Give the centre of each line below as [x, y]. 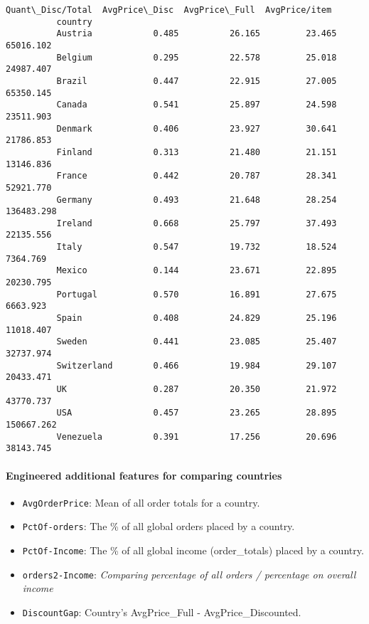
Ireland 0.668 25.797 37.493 [197, 223]
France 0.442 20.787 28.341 [197, 176]
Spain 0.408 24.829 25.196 [197, 318]
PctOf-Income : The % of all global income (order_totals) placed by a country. [193, 550]
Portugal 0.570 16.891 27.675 [197, 294]
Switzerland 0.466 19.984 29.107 [197, 365]
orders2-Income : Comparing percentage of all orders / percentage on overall [189, 574]
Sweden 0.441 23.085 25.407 [197, 342]
